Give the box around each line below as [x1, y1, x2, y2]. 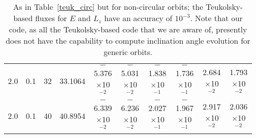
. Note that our [190, 12, 243, 24]
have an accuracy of [104, 12, 173, 24]
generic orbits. [103, 46, 153, 57]
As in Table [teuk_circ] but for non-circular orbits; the [13, 1, 203, 12]
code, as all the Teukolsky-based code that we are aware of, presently [9, 24, 247, 35]
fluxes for [35, 12, 67, 24]
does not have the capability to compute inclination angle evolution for [5, 35, 251, 46]
